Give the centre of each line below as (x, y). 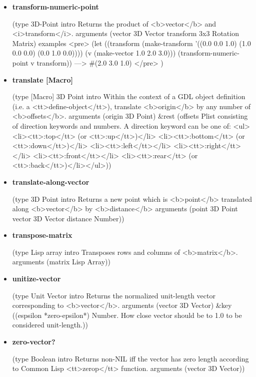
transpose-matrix (42, 235)
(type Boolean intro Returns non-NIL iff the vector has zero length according (130, 358)
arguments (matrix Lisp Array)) (61, 262)
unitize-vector (36, 279)
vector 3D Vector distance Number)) (68, 218)
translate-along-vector (51, 181)
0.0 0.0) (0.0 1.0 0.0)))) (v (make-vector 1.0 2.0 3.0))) (94, 53)
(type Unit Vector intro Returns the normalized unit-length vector (114, 295)
